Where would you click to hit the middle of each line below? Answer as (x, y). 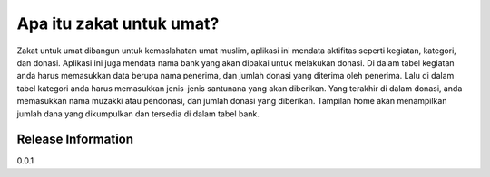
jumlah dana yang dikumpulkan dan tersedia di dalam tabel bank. (138, 114)
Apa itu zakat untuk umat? (118, 23)
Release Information (75, 140)
